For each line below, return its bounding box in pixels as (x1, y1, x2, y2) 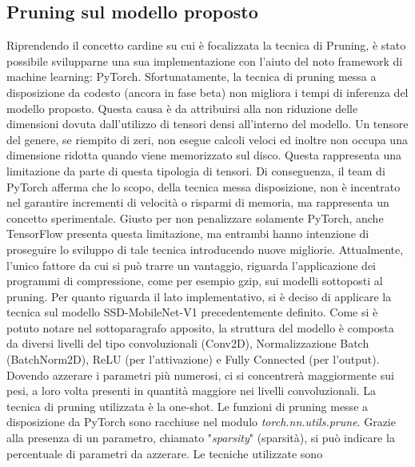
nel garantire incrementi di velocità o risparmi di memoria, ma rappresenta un (6, 194, 389, 211)
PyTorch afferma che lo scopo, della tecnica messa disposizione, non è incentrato (6, 178, 401, 195)
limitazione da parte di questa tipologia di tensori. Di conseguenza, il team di (6, 162, 385, 179)
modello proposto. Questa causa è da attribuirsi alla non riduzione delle (6, 99, 358, 116)
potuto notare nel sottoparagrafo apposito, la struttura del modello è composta (6, 319, 394, 336)
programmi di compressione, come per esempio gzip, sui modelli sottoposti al (6, 272, 383, 289)
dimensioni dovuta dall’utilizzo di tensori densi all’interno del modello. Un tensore (6, 115, 409, 132)
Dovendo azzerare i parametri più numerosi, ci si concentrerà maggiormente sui (6, 366, 394, 383)
